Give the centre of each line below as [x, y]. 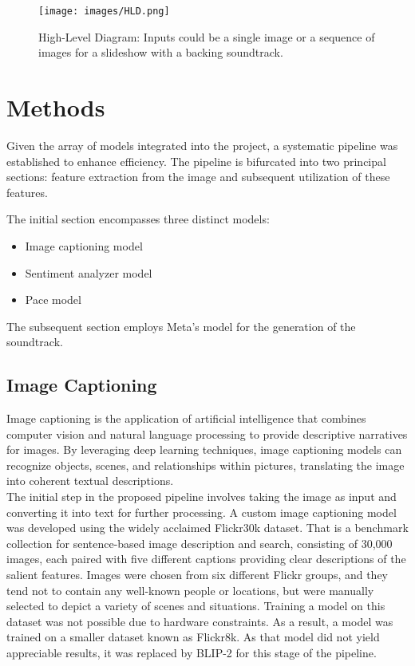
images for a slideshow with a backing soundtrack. [161, 52]
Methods [56, 107]
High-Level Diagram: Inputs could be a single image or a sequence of [207, 36]
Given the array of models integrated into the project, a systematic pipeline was [202, 145]
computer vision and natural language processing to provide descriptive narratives [207, 433]
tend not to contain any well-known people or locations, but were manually [190, 590]
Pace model [53, 300]
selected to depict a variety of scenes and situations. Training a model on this [196, 606]
